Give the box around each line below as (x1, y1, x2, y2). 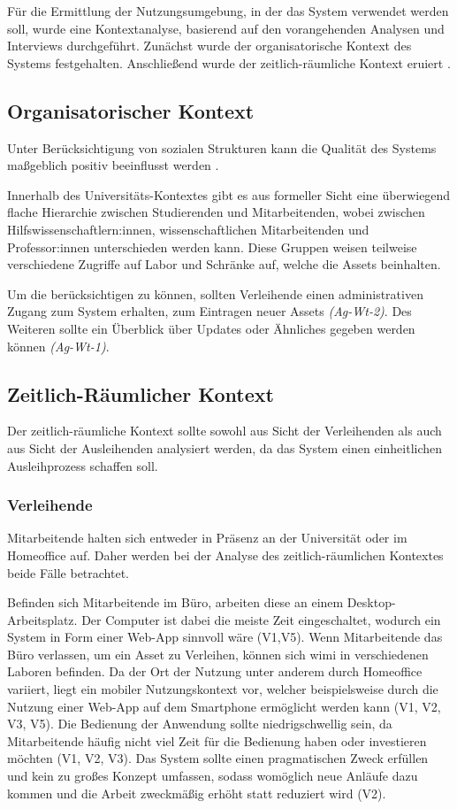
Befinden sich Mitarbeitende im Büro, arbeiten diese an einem (7, 593, 344, 612)
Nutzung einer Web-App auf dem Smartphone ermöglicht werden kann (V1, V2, (7, 697, 441, 715)
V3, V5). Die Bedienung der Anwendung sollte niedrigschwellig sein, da (7, 714, 392, 733)
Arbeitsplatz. (7, 610, 78, 628)
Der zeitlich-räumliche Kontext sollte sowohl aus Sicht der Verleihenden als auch (7, 421, 442, 440)
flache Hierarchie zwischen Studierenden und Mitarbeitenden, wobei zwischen (7, 203, 425, 221)
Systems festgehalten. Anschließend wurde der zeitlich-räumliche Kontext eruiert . (7, 53, 451, 72)
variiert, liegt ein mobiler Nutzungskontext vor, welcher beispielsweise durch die (7, 680, 438, 698)
